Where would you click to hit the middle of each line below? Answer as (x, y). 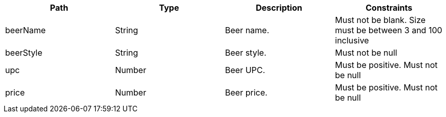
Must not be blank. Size (380, 20)
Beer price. (246, 92)
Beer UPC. (245, 70)
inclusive (352, 40)
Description (279, 8)
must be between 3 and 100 (389, 30)
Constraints (389, 8)
